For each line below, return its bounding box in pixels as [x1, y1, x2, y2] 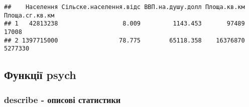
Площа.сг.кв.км [4, 11, 55, 19]
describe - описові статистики [4, 93, 121, 105]
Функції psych [4, 67, 76, 82]
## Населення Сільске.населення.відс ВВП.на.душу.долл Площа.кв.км [4, 3, 245, 10]
